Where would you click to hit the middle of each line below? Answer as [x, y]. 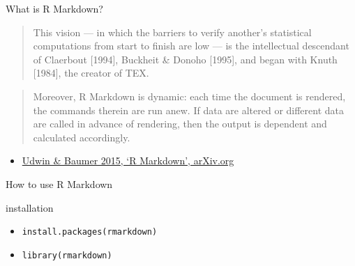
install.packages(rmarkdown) [90, 232]
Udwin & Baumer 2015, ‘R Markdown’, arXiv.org [128, 161]
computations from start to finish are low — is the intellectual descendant [191, 46]
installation [30, 207]
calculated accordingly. [82, 137]
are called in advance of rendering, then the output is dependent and [180, 124]
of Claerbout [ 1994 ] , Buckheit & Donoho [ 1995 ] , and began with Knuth [185, 59]
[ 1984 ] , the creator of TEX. [91, 73]
